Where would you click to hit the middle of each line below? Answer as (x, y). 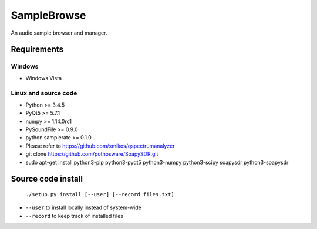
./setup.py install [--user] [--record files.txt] (100, 194)
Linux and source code (44, 93)
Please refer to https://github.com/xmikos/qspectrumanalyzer (100, 146)
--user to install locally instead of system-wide (84, 207)
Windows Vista (43, 78)
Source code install (47, 179)
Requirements (37, 49)
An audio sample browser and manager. (59, 33)
